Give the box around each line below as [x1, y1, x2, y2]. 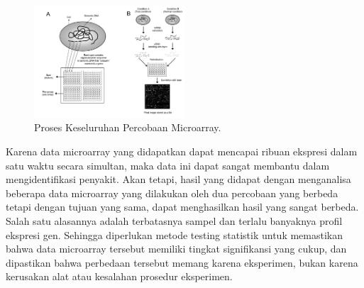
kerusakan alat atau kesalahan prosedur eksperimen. [6, 269, 233, 284]
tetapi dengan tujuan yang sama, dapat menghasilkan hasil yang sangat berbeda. [6, 199, 359, 214]
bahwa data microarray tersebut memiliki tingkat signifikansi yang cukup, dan [6, 241, 347, 256]
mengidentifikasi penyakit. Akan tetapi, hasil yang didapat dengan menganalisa [6, 172, 351, 187]
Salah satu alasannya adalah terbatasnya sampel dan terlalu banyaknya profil [6, 214, 343, 228]
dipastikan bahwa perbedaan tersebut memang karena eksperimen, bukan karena [6, 255, 358, 270]
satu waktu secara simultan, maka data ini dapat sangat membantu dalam [6, 157, 330, 172]
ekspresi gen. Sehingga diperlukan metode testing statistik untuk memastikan [6, 227, 343, 242]
